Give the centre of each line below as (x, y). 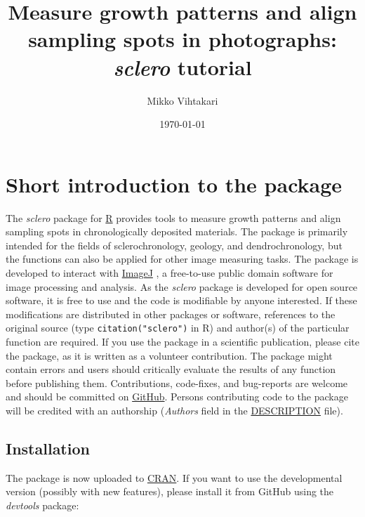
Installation (48, 448)
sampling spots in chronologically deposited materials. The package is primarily (177, 231)
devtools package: (42, 505)
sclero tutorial (182, 67)
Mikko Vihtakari (182, 100)
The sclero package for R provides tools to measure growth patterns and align (173, 217)
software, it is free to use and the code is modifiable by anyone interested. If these (181, 300)
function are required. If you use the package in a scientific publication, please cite (182, 342)
